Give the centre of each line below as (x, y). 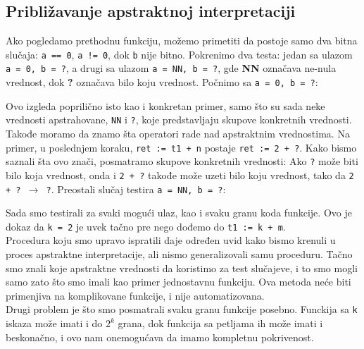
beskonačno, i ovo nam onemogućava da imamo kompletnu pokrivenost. (160, 337)
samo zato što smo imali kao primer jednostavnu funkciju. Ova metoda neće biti (178, 282)
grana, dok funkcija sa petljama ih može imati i (220, 323)
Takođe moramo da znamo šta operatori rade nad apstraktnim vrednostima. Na (178, 134)
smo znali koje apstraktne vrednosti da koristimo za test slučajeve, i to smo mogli (182, 268)
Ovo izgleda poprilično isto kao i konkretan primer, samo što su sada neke (165, 105)
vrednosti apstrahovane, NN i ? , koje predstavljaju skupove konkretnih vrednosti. (179, 120)
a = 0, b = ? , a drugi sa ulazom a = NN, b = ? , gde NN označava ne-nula (171, 68)
